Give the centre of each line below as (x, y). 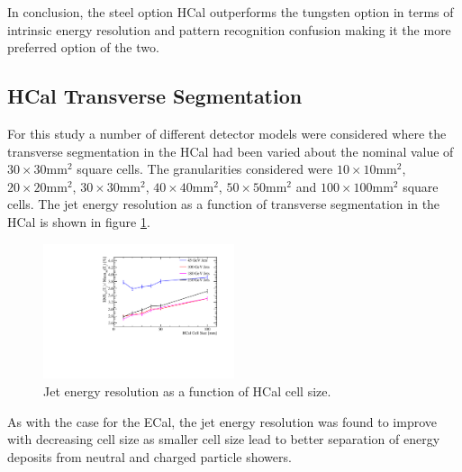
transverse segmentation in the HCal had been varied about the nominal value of (231, 151)
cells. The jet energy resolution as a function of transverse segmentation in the (224, 204)
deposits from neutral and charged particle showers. (149, 456)
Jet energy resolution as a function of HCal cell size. (187, 390)
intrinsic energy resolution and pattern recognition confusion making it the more (229, 29)
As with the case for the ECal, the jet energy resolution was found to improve (222, 421)
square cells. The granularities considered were (205, 169)
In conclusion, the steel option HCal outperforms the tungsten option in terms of (231, 12)
